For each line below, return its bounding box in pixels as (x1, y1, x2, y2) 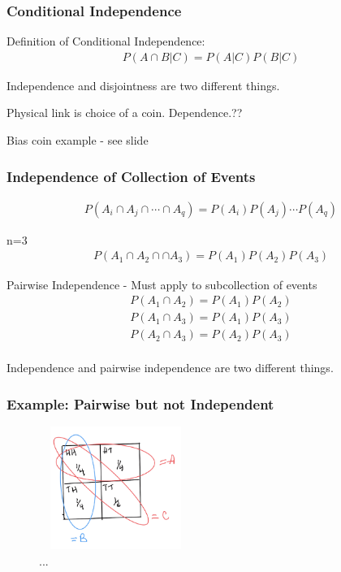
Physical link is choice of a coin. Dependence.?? (6, 104, 243, 121)
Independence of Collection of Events (6, 166, 256, 186)
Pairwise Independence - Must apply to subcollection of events (6, 275, 317, 292)
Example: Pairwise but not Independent (6, 393, 274, 414)
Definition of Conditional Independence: (6, 32, 205, 50)
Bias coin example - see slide (6, 132, 149, 149)
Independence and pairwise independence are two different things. (6, 359, 334, 376)
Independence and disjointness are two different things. (6, 76, 280, 93)
